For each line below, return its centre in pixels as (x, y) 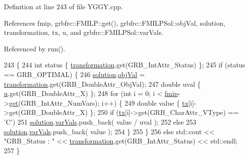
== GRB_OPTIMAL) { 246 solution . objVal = (74, 74)
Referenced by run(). (35, 48)
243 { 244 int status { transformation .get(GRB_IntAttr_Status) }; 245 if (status (125, 65)
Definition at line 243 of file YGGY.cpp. (63, 6)
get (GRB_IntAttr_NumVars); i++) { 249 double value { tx (99, 103)
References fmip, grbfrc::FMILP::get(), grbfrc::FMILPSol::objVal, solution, (115, 23)
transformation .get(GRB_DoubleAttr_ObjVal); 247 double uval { (102, 84)
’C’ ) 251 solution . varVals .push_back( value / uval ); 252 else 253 (100, 121)
